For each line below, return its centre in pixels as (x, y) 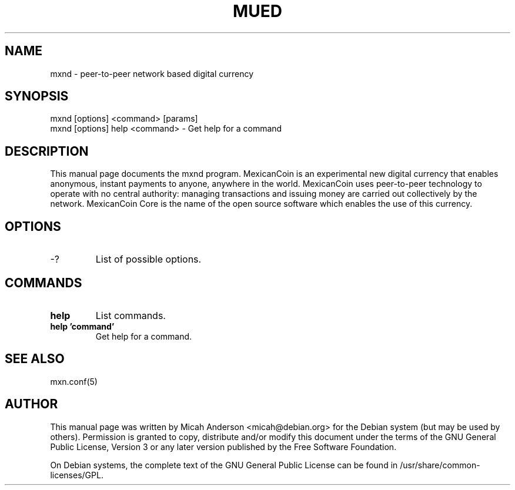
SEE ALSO (35, 359)
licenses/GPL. (77, 475)
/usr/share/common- (440, 465)
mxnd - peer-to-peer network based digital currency (152, 73)
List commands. (131, 315)
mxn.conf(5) (74, 381)
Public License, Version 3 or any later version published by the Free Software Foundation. (223, 447)
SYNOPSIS (37, 96)
